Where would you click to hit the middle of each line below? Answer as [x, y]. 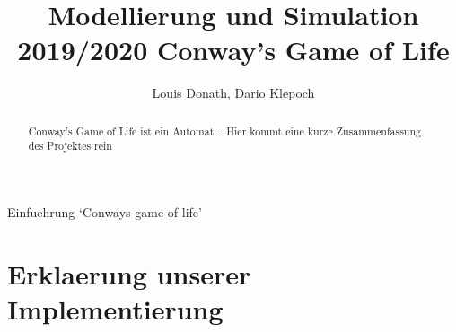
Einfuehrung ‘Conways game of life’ [105, 212]
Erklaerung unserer [129, 273]
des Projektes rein [70, 146]
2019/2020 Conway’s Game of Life [233, 50]
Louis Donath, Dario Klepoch [233, 93]
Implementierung [115, 308]
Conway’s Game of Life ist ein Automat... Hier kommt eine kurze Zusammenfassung [225, 131]
